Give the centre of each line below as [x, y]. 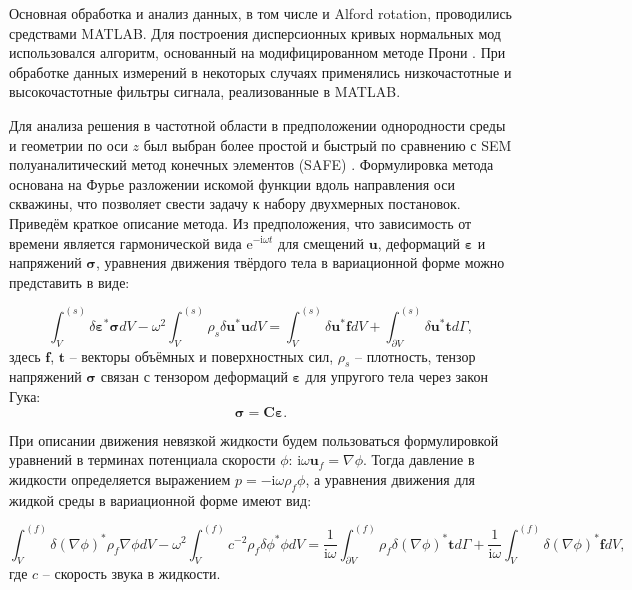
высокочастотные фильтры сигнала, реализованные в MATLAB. [205, 91]
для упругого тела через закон [396, 376]
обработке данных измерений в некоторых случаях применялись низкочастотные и [260, 71]
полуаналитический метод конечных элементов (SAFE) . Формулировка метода [251, 164]
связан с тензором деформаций [194, 376]
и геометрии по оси [68, 144]
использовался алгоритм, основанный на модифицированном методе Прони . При [257, 52]
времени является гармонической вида [125, 242]
